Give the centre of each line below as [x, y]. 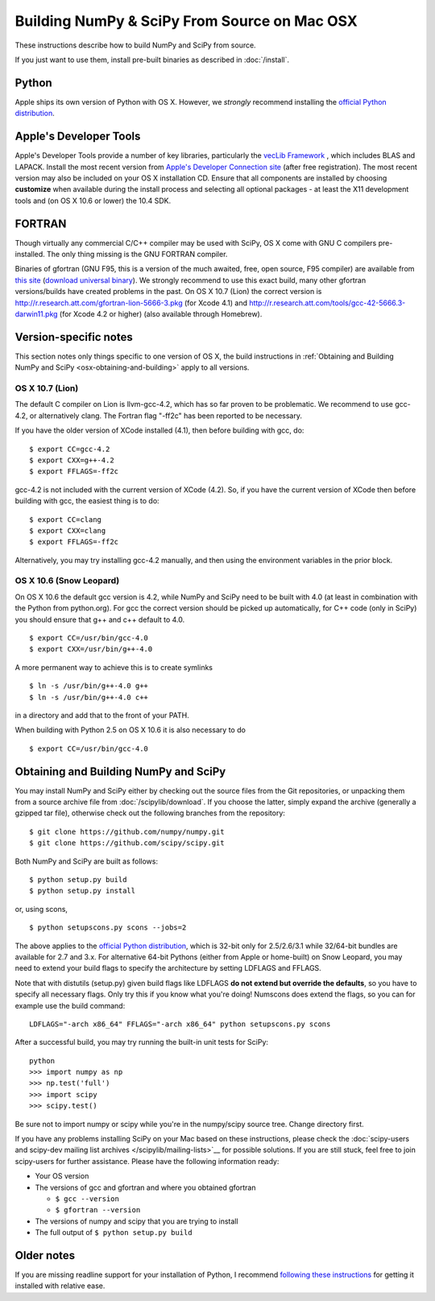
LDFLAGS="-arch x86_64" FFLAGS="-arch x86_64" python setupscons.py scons [180, 1024]
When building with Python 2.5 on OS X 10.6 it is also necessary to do [130, 730]
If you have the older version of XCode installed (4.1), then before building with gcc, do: [159, 430]
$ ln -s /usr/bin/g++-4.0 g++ [89, 686]
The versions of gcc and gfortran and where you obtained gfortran [145, 1187]
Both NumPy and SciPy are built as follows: [87, 861]
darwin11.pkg [36, 313]
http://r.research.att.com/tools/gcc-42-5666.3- [327, 303]
